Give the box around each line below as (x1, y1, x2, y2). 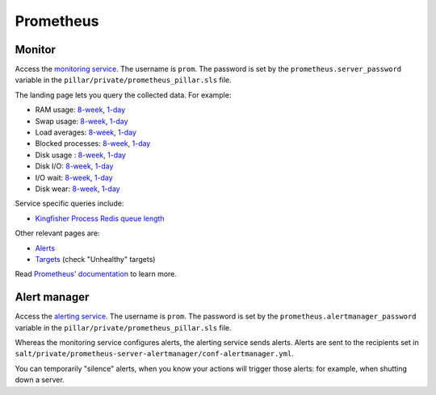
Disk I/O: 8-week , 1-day (35, 161, 114, 171)
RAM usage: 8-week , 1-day (35, 105, 126, 114)
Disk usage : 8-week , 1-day (35, 150, 127, 160)
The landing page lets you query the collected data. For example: (15, 89, 232, 100)
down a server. (15, 375, 65, 385)
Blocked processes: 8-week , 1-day (35, 139, 151, 148)
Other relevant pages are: (15, 228, 100, 238)
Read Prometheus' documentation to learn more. (15, 269, 178, 279)
